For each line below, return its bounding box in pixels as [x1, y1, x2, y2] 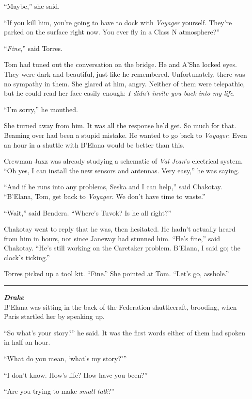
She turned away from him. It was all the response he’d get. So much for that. [4, 120, 236, 131]
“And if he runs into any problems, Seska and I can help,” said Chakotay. [4, 182, 222, 192]
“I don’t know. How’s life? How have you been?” [4, 369, 148, 380]
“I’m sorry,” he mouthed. [4, 104, 78, 114]
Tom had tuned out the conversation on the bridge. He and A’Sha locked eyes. [4, 59, 237, 69]
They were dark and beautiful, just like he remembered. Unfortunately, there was [4, 68, 245, 79]
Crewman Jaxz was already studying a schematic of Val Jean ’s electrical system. [4, 156, 243, 166]
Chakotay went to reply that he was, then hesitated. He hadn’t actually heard [4, 224, 236, 234]
